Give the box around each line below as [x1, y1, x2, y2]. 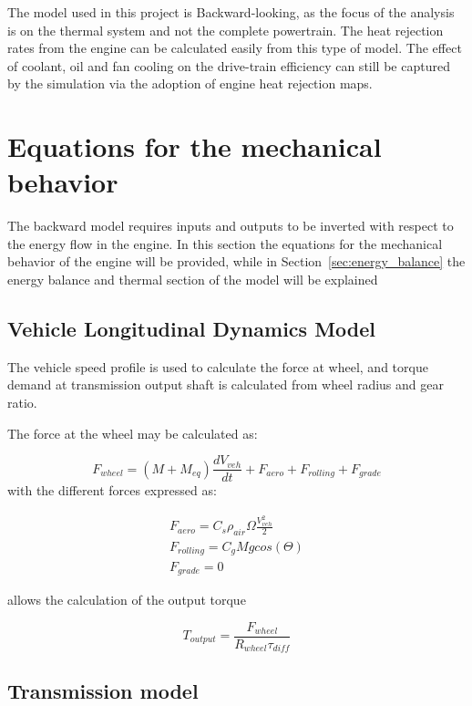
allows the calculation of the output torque [7, 589, 246, 608]
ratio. [7, 393, 37, 412]
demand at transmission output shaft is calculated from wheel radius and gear [7, 375, 444, 394]
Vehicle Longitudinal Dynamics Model [7, 315, 375, 343]
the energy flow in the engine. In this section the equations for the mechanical [7, 234, 443, 253]
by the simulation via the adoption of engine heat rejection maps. [7, 74, 373, 93]
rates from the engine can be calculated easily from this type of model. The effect [7, 38, 462, 57]
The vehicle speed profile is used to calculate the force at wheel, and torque [7, 357, 428, 376]
